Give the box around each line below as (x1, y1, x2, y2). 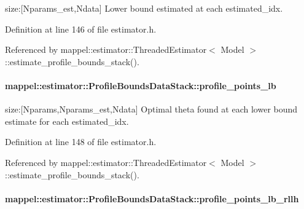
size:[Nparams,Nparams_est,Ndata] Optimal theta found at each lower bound (5, 103, 298, 116)
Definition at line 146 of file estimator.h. (5, 22, 157, 35)
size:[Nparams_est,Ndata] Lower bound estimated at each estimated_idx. (5, 2, 283, 14)
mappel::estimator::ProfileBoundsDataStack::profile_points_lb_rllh (5, 192, 299, 205)
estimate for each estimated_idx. (5, 114, 129, 127)
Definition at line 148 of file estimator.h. (5, 135, 157, 148)
